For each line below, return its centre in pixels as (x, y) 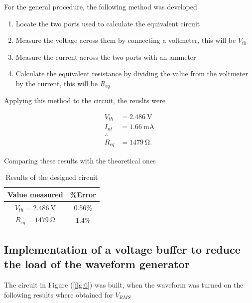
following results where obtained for (59, 294)
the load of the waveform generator (97, 264)
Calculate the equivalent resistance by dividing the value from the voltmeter (132, 74)
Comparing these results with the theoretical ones (80, 160)
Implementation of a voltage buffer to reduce (122, 249)
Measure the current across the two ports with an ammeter (106, 57)
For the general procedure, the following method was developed (101, 6)
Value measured (35, 194)
